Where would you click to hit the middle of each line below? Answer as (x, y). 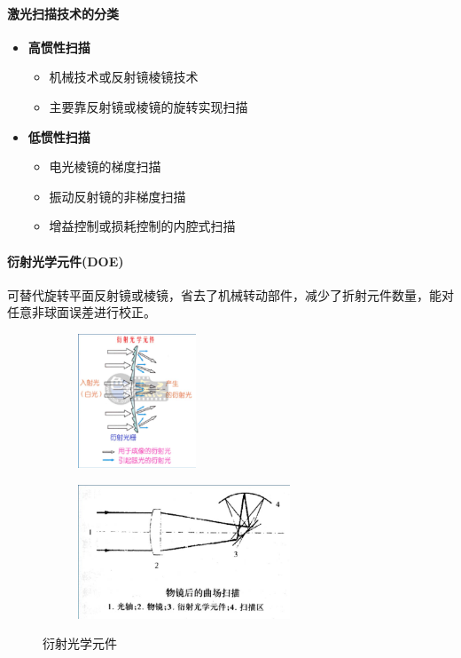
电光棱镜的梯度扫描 (105, 166)
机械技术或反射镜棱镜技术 (124, 77)
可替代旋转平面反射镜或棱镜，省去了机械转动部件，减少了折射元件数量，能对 (230, 294)
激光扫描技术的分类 (63, 13)
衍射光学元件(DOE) (66, 261)
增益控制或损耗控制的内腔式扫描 (142, 226)
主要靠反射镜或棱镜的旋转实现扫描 (148, 106)
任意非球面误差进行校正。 (82, 312)
